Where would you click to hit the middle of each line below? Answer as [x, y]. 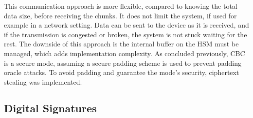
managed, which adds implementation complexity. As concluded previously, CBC [125, 53]
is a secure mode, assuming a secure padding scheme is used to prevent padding [123, 63]
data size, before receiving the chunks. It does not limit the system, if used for [120, 15]
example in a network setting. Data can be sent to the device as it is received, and [126, 25]
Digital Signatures [50, 108]
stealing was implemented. [43, 81]
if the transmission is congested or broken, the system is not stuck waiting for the [126, 34]
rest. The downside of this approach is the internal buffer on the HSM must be [121, 44]
